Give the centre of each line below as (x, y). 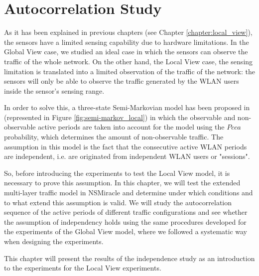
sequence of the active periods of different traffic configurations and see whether (126, 212)
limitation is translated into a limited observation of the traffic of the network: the (129, 71)
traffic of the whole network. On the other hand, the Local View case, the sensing (129, 61)
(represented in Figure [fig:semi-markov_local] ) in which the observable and (120, 117)
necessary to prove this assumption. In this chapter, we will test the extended (122, 183)
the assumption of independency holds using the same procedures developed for (125, 221)
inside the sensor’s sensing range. (54, 90)
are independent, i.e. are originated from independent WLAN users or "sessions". (127, 156)
